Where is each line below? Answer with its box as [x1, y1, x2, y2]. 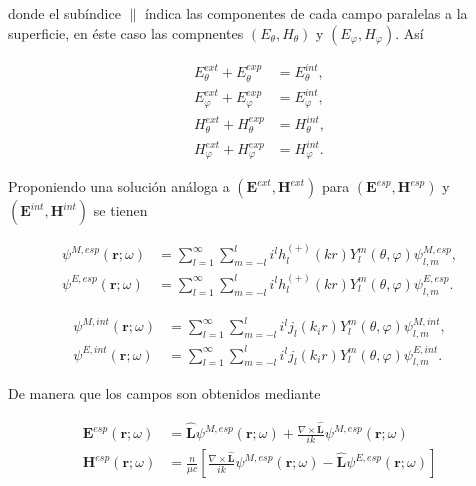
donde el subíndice [8, 3, 121, 23]
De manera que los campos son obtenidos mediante [8, 383, 321, 404]
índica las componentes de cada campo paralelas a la [144, 3, 468, 23]
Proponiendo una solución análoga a [8, 176, 230, 197]
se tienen [93, 200, 148, 221]
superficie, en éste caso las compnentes [8, 22, 244, 43]
